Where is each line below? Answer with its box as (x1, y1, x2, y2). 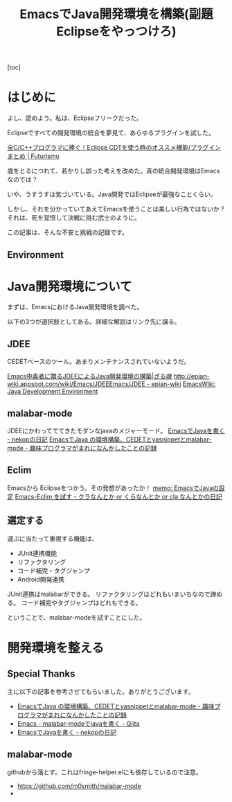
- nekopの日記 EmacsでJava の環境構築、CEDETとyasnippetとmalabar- (7, 435, 213, 444)
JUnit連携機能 (17, 549, 57, 557)
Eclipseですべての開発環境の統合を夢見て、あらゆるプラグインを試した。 (7, 129, 215, 137)
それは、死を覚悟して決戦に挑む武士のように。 (7, 213, 141, 222)
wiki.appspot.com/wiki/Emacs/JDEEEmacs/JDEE (7, 380, 145, 388)
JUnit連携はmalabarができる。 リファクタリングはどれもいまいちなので (7, 590, 211, 598)
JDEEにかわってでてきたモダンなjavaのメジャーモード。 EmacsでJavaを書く (7, 427, 225, 435)
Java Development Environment (7, 387, 98, 396)
